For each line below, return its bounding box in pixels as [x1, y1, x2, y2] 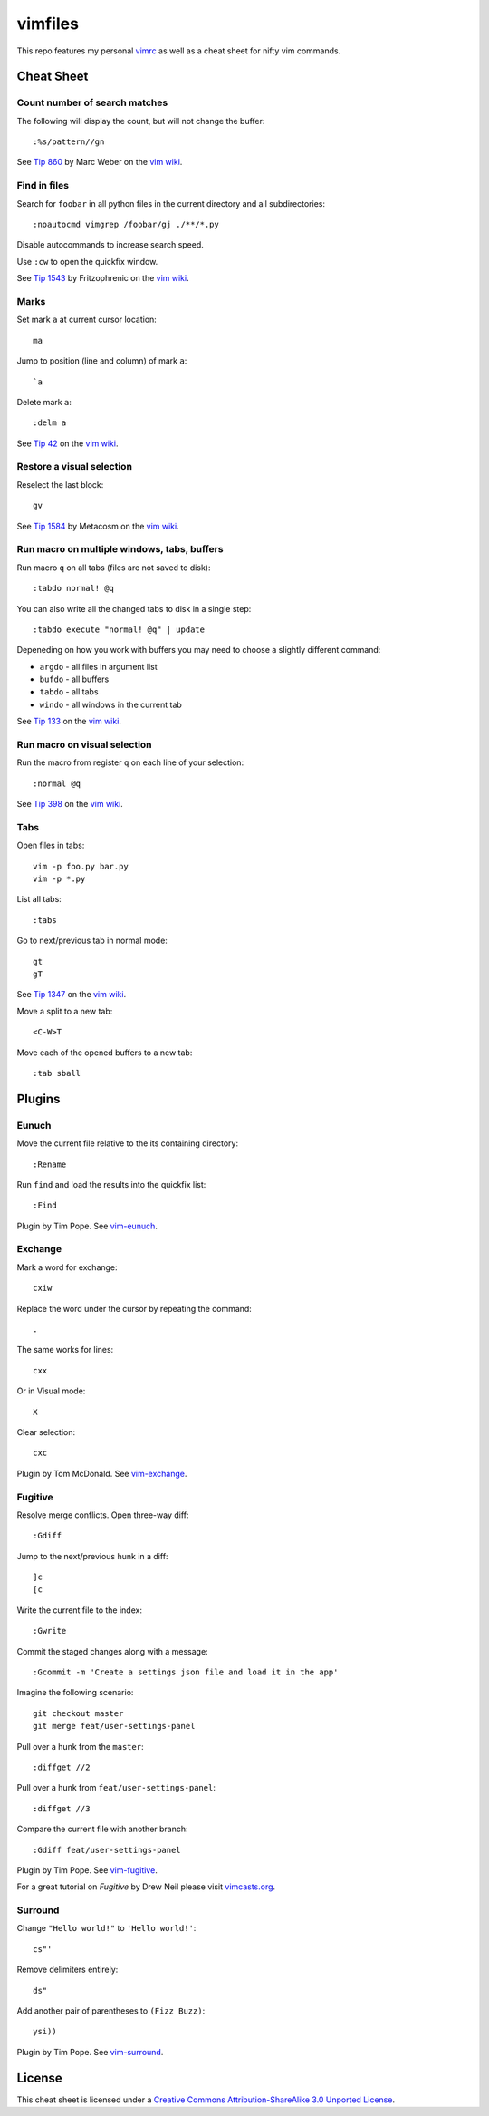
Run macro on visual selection [16, 739, 153, 752]
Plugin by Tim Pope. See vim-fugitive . [16, 1864, 158, 1876]
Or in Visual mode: [16, 1385, 86, 1396]
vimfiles [16, 14, 79, 34]
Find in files [16, 180, 70, 192]
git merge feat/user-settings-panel [33, 1721, 196, 1732]
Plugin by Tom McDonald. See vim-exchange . [16, 1468, 187, 1479]
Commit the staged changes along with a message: [16, 1645, 208, 1656]
